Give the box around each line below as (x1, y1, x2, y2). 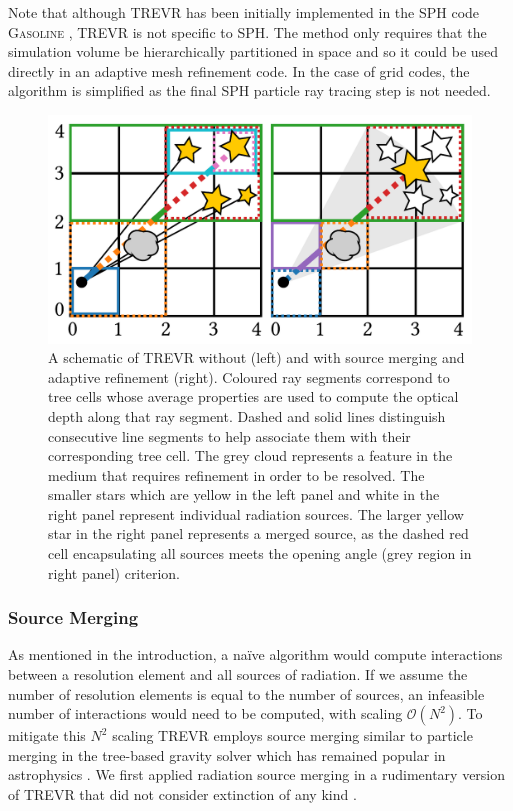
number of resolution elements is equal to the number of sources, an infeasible (8, 683, 485, 704)
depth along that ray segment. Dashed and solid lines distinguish (48, 405, 446, 426)
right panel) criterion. (48, 562, 180, 583)
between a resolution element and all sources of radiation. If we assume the (8, 664, 468, 685)
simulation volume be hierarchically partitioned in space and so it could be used (8, 41, 499, 62)
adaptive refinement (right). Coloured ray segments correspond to (48, 366, 450, 387)
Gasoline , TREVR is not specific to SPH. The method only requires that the (8, 21, 487, 42)
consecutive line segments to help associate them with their (48, 425, 411, 446)
